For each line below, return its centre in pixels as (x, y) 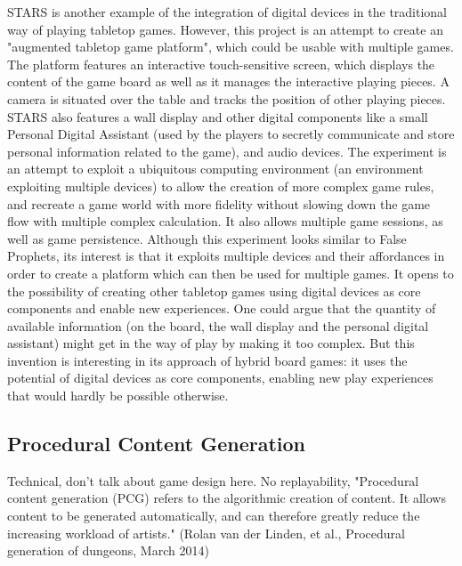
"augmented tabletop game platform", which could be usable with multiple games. (231, 47)
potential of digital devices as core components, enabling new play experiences (220, 378)
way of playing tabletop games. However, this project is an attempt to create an (225, 29)
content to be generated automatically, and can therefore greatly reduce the (214, 516)
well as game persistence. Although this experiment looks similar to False (207, 238)
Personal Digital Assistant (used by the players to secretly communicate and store (231, 134)
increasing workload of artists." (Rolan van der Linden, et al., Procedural (206, 533)
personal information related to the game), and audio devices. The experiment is (227, 151)
